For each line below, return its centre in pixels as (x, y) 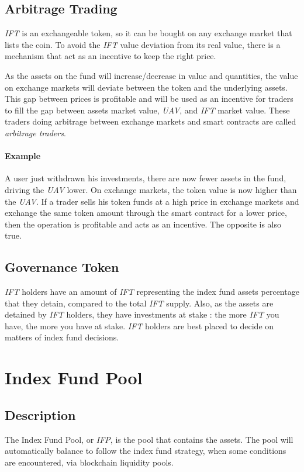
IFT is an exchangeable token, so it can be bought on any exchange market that (148, 33)
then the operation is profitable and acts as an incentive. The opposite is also (143, 224)
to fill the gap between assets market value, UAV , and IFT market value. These (147, 110)
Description (40, 414)
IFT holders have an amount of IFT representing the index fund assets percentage (152, 292)
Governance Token (62, 267)
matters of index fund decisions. (62, 337)
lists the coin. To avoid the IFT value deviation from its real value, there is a (143, 44)
